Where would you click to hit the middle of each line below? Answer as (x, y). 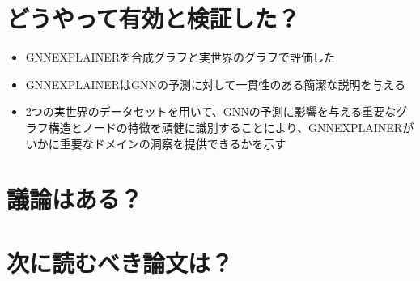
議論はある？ (75, 199)
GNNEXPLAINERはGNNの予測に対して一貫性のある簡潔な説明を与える (216, 84)
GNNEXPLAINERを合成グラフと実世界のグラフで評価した (180, 57)
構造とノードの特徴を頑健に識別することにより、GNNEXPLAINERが (231, 127)
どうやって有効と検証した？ (153, 18)
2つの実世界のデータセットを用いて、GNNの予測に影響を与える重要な (211, 111)
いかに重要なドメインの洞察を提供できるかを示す (156, 143)
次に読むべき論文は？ (120, 262)
